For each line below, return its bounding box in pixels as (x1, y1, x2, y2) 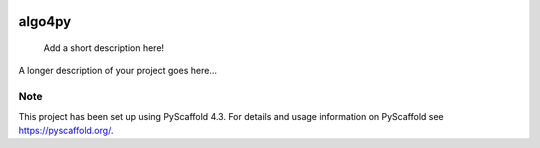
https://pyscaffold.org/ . (18, 124, 114, 136)
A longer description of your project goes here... (18, 65, 217, 77)
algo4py (18, 13, 72, 30)
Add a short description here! (43, 42, 165, 54)
